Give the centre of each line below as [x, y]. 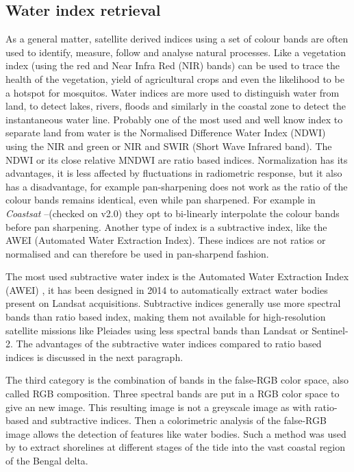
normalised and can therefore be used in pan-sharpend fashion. [137, 253]
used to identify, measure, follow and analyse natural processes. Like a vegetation [176, 52]
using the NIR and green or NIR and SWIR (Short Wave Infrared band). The [169, 146]
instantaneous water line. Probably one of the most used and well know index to [174, 119]
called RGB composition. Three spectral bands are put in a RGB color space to [173, 394]
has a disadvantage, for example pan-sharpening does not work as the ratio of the [177, 186]
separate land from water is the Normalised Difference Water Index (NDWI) [166, 133]
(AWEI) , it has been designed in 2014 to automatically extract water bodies [167, 289]
